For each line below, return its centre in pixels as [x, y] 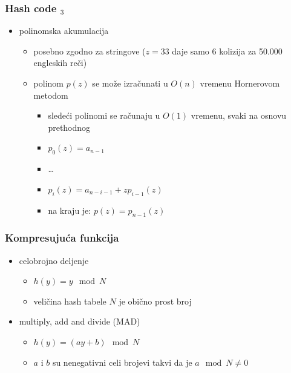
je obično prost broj [155, 301]
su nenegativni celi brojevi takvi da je [122, 362]
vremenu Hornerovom [240, 83]
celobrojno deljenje [54, 260]
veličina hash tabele [70, 301]
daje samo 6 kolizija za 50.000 [227, 51]
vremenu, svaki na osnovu [239, 115]
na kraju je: [70, 210]
